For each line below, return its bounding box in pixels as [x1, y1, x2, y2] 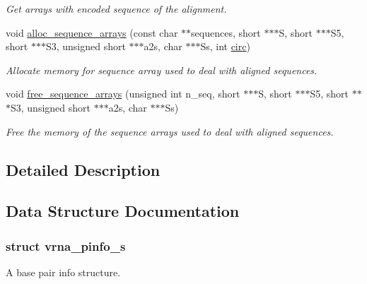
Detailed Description [6, 158, 161, 180]
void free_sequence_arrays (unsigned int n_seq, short [6, 86, 240, 101]
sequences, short [191, 25, 261, 40]
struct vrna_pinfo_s [6, 237, 126, 254]
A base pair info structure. [6, 264, 121, 279]
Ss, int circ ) [200, 39, 250, 54]
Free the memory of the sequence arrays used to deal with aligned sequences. [6, 124, 334, 138]
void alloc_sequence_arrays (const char [6, 25, 178, 40]
